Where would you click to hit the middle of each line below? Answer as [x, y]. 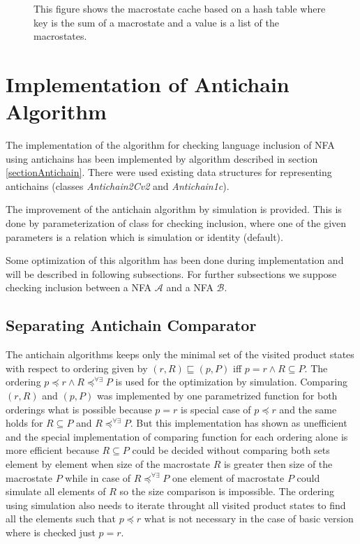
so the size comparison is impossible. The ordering [227, 491]
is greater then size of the [278, 463]
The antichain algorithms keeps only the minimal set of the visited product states [180, 354]
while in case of [98, 477]
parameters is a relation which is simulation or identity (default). [144, 236]
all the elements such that [61, 519]
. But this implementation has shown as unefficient [239, 423]
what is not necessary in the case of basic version [249, 519]
